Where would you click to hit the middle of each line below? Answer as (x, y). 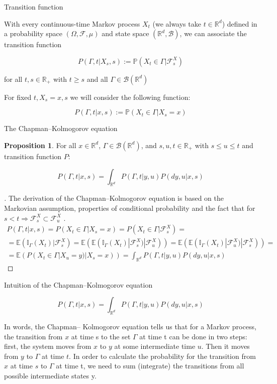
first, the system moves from (48, 346)
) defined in (240, 23)
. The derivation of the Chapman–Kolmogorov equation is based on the (114, 198)
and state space (125, 33)
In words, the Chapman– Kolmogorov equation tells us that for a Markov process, (130, 327)
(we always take (177, 23)
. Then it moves (225, 346)
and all (97, 79)
